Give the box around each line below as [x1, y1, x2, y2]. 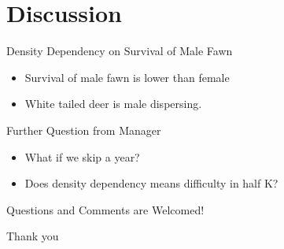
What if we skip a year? [24, 148, 140, 165]
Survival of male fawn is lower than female [24, 69, 230, 85]
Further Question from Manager [6, 121, 161, 138]
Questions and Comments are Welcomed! [6, 201, 205, 217]
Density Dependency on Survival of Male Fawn [6, 43, 233, 59]
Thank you [6, 228, 59, 244]
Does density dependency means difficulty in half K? [24, 175, 278, 191]
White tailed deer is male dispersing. [24, 95, 202, 112]
